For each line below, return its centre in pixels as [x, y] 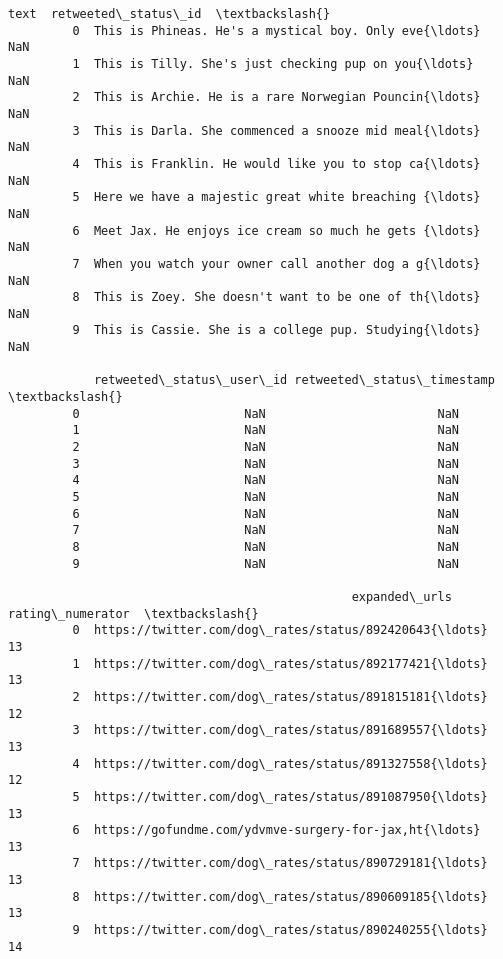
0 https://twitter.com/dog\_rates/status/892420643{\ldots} [280, 630]
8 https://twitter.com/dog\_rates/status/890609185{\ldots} [280, 896]
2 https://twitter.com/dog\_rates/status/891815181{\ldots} [280, 696]
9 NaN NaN [266, 563]
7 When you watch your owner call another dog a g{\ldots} [276, 263]
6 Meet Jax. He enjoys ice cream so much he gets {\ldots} [276, 230]
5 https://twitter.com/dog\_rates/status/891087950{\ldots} [280, 796]
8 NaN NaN [266, 547]
